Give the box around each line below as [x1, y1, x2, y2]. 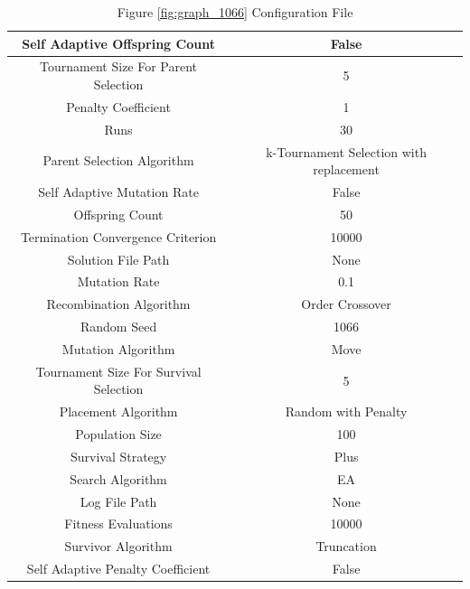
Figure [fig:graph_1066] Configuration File [117, 3, 353, 21]
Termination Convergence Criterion [20, 227, 217, 246]
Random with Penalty [285, 402, 408, 421]
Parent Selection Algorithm [42, 151, 194, 170]
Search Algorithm [70, 469, 167, 488]
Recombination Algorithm [46, 294, 191, 313]
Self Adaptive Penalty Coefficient [26, 559, 211, 578]
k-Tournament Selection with [266, 142, 427, 161]
